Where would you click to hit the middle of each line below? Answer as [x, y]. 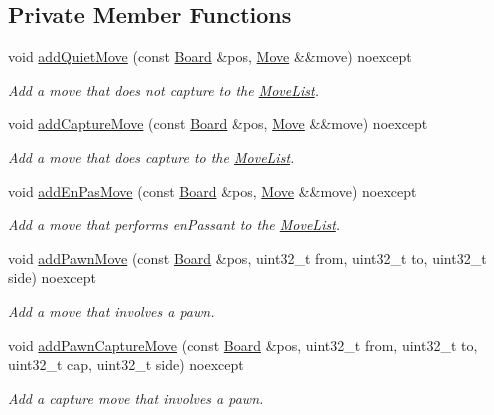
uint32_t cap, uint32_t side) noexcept [126, 364]
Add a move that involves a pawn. [111, 310]
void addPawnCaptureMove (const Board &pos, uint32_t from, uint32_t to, [243, 344]
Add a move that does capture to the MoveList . [151, 156]
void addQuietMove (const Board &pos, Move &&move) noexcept [210, 56]
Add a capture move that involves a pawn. [136, 397]
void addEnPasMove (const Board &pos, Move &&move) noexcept [212, 190]
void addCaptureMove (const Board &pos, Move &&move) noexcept [218, 123]
